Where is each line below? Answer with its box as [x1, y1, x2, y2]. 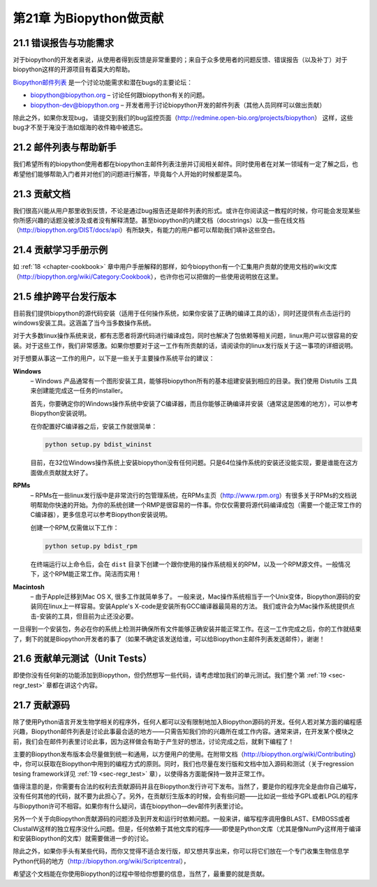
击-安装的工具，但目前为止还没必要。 [30, 612, 138, 620]
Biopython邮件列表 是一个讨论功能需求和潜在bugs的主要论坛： [13, 78, 193, 87]
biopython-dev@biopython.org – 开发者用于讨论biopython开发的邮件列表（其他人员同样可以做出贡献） [30, 101, 326, 109]
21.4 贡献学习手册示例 [13, 244, 108, 256]
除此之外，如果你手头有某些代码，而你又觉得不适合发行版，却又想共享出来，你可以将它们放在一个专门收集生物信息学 [13, 847, 349, 856]
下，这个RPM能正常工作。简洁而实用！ [30, 570, 142, 578]
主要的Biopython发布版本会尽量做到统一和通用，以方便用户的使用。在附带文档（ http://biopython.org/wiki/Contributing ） [13, 749, 360, 758]
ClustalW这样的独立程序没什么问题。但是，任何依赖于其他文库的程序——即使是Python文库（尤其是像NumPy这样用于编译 [13, 824, 362, 833]
